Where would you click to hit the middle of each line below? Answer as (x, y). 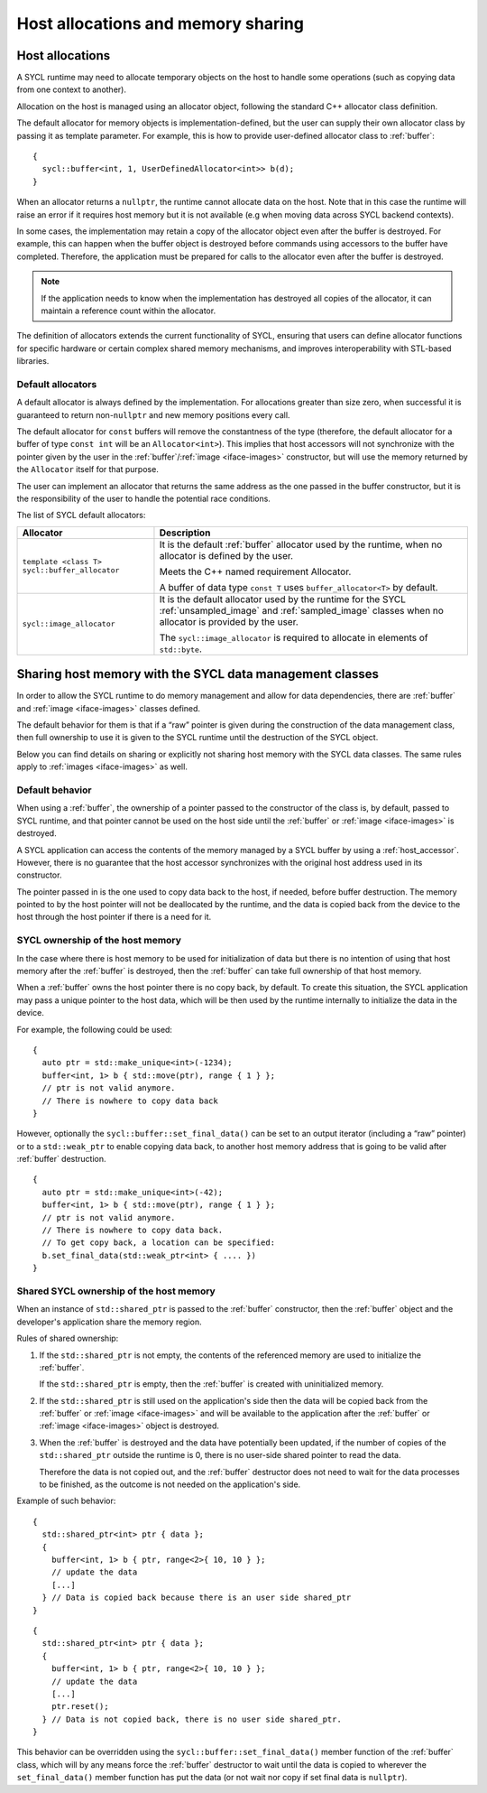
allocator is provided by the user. (229, 621)
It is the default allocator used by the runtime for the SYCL (282, 599)
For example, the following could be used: (95, 1029)
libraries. (33, 361)
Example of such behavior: (66, 1501)
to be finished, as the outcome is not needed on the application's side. (170, 1484)
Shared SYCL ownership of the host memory (116, 1291)
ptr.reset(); (80, 1707)
